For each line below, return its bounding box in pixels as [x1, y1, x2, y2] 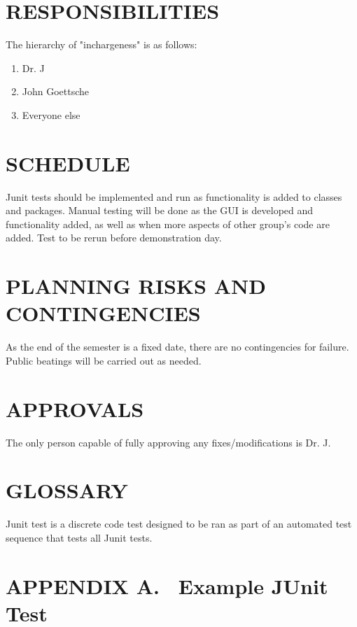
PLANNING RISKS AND [6, 272, 266, 300]
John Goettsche [22, 84, 90, 99]
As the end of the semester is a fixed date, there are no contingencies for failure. [6, 339, 349, 354]
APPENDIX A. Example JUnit [6, 571, 328, 600]
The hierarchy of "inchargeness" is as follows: [6, 37, 197, 52]
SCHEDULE [6, 148, 130, 177]
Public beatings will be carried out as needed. [6, 353, 202, 367]
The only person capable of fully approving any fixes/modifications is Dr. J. [6, 435, 331, 449]
